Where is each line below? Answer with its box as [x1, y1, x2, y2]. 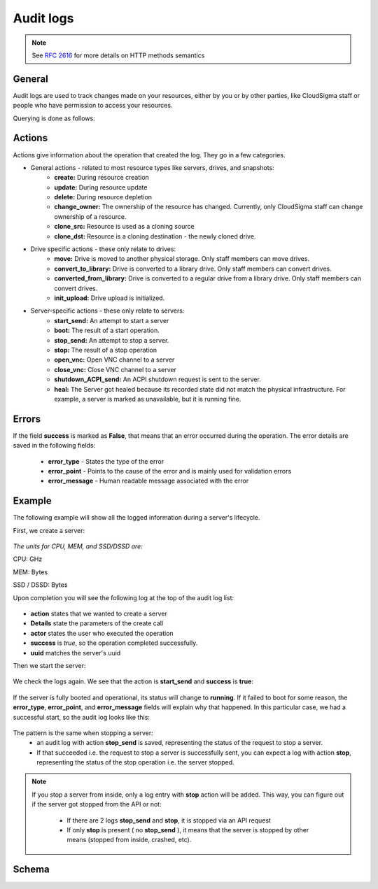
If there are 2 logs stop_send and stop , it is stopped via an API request [66, 816, 271, 825]
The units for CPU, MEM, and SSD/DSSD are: [13, 542, 143, 550]
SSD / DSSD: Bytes [13, 581, 68, 589]
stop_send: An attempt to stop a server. [54, 336, 169, 344]
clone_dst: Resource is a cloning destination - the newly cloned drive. [54, 232, 256, 241]
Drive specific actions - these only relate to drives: [30, 245, 176, 253]
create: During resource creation [54, 173, 150, 182]
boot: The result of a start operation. [54, 326, 160, 335]
